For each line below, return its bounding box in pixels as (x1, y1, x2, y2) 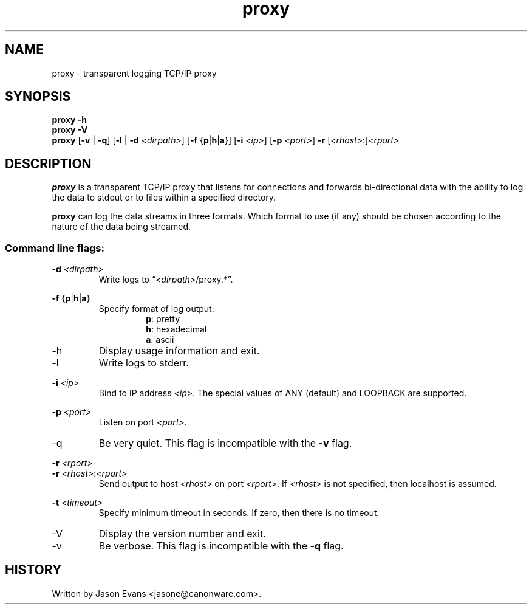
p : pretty (146, 314, 180, 325)
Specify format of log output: (98, 303, 214, 314)
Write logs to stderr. (98, 357, 189, 370)
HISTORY (5, 562, 62, 578)
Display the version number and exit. (98, 528, 266, 540)
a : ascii (146, 334, 174, 345)
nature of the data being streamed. (52, 221, 191, 232)
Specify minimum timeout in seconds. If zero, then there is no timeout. (98, 507, 380, 518)
